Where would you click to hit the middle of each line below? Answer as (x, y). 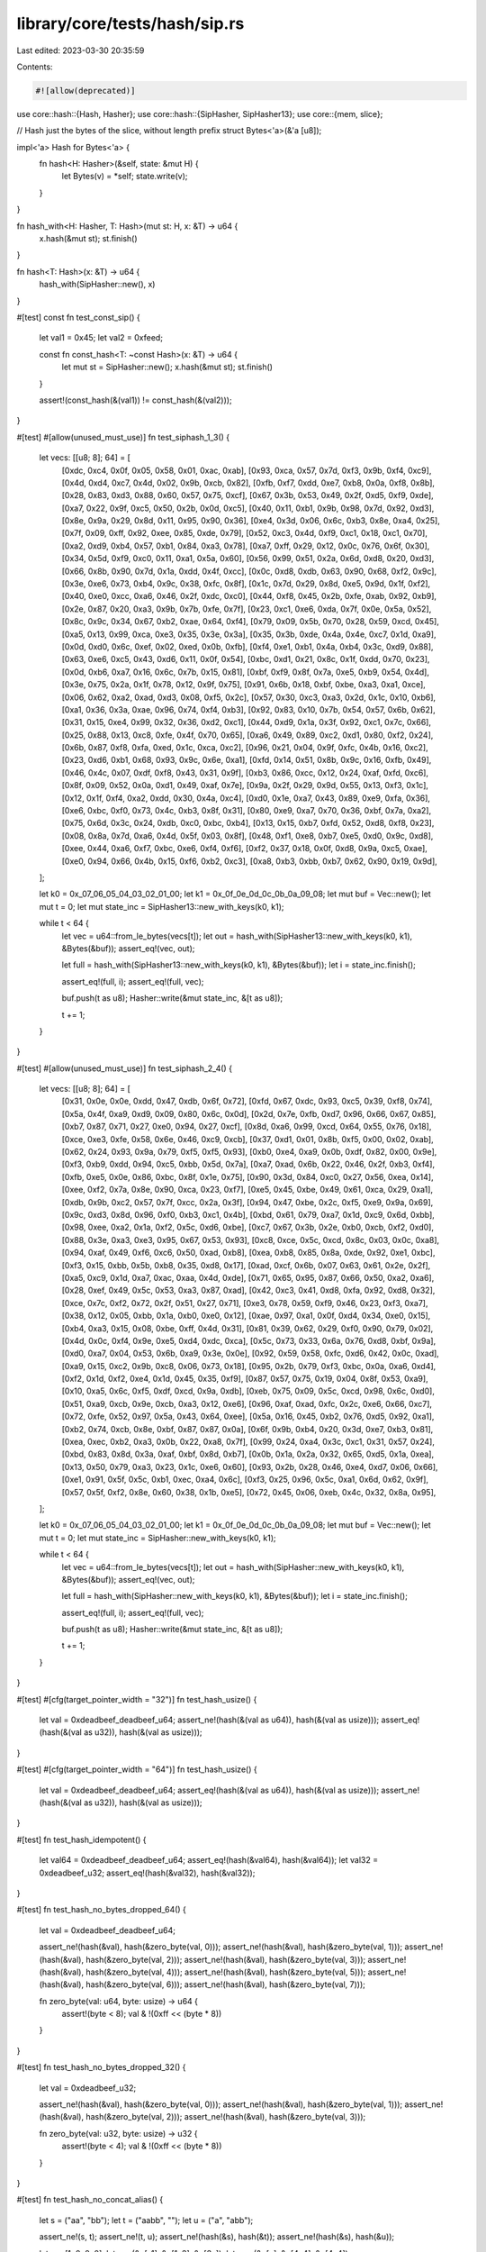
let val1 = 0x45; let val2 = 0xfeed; (101, 338)
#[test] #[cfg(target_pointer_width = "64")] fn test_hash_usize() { (137, 1769)
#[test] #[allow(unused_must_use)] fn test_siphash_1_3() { (123, 437)
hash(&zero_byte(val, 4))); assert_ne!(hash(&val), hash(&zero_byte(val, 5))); (226, 1972)
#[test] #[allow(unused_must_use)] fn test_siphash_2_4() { (125, 1068)
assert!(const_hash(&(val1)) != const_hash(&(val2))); (136, 400)
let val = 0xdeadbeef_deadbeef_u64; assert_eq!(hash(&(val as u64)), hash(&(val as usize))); (209, 1790)
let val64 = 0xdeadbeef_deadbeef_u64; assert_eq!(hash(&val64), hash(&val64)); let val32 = (209, 1860)
